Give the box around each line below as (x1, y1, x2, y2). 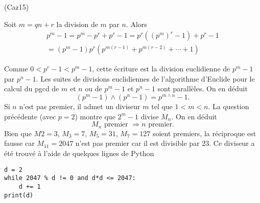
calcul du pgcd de (4, 83, 59, 94)
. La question (208, 101, 249, 112)
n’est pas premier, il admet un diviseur (19, 101, 140, 112)
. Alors (126, 18, 147, 29)
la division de (56, 18, 98, 29)
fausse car (4, 138, 35, 148)
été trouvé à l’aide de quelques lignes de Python (4, 147, 154, 158)
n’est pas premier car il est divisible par (75, 138, 200, 148)
